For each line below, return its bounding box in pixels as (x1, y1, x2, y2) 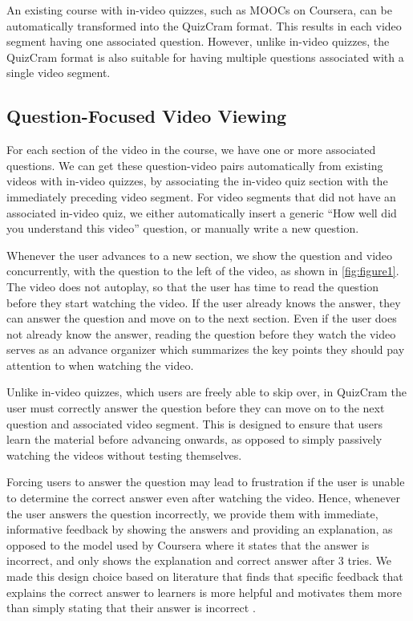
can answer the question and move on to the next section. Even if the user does (6, 310, 397, 327)
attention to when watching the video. (6, 356, 194, 373)
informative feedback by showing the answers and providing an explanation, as (6, 521, 393, 538)
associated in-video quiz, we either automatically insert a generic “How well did (6, 204, 397, 221)
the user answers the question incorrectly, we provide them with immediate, (6, 505, 379, 522)
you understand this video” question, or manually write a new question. (6, 220, 359, 237)
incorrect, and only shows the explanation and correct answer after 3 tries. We (6, 552, 392, 569)
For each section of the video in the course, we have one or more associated (6, 141, 376, 158)
